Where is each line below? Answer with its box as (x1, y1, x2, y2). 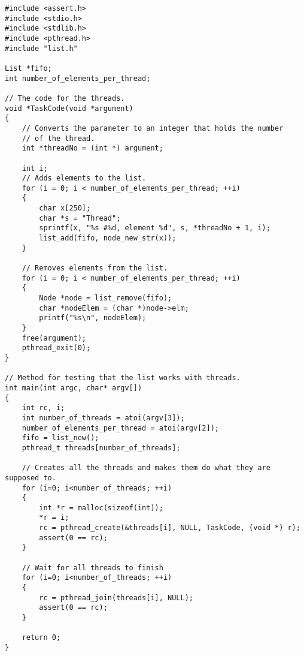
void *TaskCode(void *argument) (5, 104, 133, 113)
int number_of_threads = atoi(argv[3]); (22, 413, 185, 422)
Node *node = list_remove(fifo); (39, 294, 172, 303)
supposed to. (5, 473, 56, 482)
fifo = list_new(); (22, 434, 99, 443)
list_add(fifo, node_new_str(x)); (39, 234, 177, 243)
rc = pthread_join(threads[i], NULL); (39, 593, 193, 602)
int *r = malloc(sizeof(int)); (39, 503, 163, 512)
